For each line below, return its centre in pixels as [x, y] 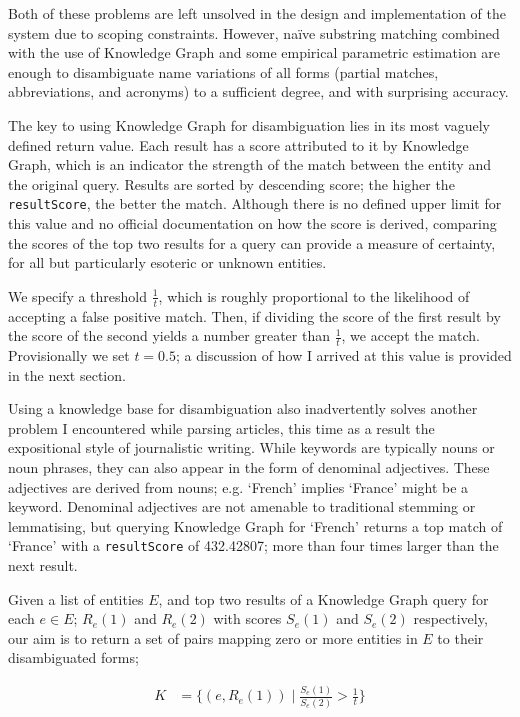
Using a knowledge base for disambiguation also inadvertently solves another [243, 408]
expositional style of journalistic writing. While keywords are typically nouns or [251, 447]
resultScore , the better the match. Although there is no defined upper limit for [255, 203]
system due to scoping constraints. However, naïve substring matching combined [254, 32]
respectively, [450, 618]
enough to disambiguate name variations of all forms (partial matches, [223, 71]
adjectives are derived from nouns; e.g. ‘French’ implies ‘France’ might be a [238, 486]
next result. [43, 565]
